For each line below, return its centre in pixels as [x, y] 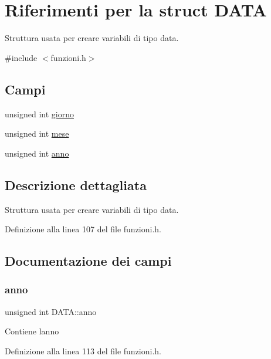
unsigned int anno [37, 153]
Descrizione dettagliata [76, 184]
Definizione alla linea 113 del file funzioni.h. [83, 350]
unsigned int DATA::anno [51, 311]
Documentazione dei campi [88, 261]
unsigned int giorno [39, 114]
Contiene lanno [32, 331]
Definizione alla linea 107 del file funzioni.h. [83, 229]
